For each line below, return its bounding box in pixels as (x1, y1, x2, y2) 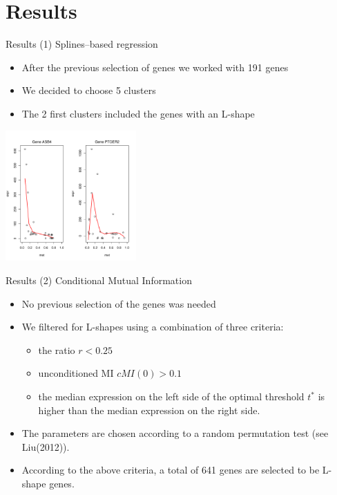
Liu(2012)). (21, 439, 70, 454)
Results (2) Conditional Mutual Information (6, 273, 192, 288)
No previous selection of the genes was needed (21, 296, 216, 310)
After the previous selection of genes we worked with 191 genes (21, 59, 289, 74)
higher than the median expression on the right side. (38, 402, 260, 417)
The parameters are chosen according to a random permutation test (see (21, 426, 329, 440)
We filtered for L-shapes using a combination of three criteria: (21, 319, 284, 334)
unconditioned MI (38, 366, 114, 380)
